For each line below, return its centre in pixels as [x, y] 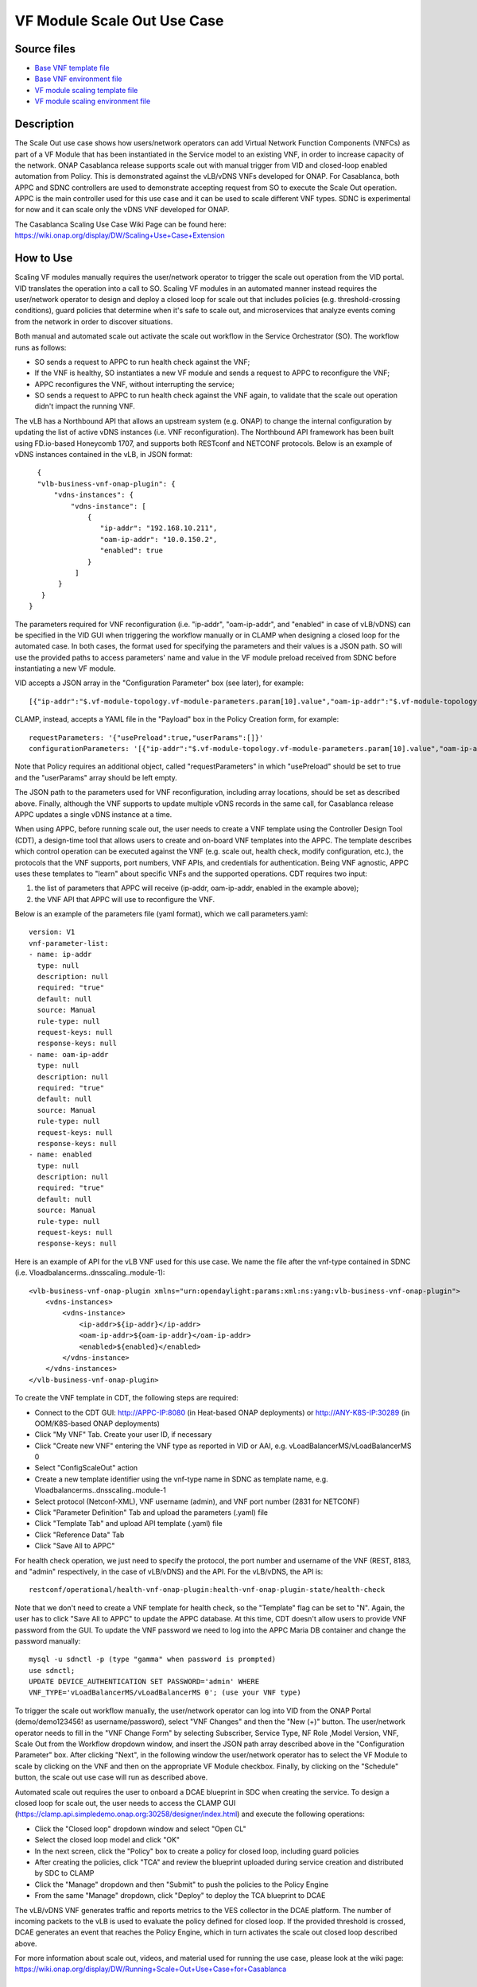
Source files [45, 49]
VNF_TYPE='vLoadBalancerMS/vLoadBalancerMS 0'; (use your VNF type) [165, 1693]
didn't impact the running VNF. [85, 406]
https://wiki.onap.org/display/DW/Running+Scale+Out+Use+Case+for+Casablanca [151, 1969]
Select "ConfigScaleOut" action [86, 1468]
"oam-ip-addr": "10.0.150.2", [159, 539]
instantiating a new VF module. [65, 668]
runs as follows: [41, 347]
